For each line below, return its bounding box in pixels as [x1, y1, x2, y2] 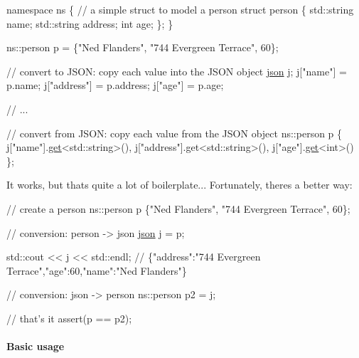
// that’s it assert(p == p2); [6, 310, 132, 325]
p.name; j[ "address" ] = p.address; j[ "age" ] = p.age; [6, 78, 224, 93]
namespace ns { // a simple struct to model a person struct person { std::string [6, 2, 354, 16]
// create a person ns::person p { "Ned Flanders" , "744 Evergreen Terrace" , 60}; [6, 201, 350, 216]
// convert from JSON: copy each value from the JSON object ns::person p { [6, 125, 343, 140]
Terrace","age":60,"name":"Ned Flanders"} [6, 263, 187, 278]
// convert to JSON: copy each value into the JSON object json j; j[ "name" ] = [6, 63, 347, 78]
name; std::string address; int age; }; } [6, 16, 173, 31]
